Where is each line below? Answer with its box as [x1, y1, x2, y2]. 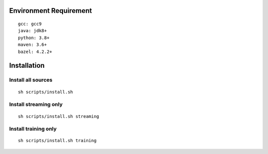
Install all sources [9, 77, 53, 84]
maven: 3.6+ [18, 42, 47, 48]
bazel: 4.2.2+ [18, 49, 52, 54]
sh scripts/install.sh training [18, 138, 97, 144]
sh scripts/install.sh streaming [18, 113, 99, 119]
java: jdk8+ [18, 28, 47, 34]
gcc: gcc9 [18, 21, 42, 27]
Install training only [9, 125, 57, 132]
